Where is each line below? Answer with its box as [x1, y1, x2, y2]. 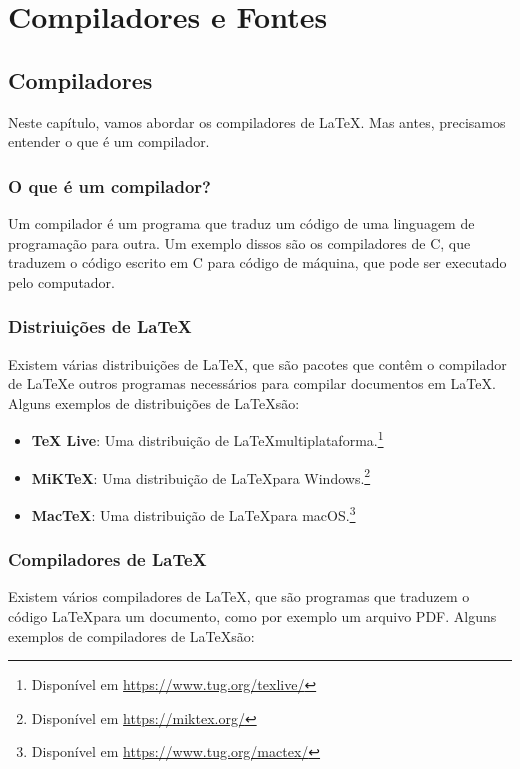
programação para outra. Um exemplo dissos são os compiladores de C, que [8, 232, 471, 253]
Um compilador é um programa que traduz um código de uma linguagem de [8, 212, 475, 233]
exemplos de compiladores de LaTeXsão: [8, 625, 255, 646]
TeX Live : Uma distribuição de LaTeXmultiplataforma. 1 [31, 427, 384, 451]
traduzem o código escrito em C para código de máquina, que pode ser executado [8, 252, 507, 273]
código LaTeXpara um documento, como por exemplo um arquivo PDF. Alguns [8, 605, 497, 626]
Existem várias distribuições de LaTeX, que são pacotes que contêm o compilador [8, 353, 507, 374]
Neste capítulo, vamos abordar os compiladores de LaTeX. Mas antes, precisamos [8, 111, 506, 132]
